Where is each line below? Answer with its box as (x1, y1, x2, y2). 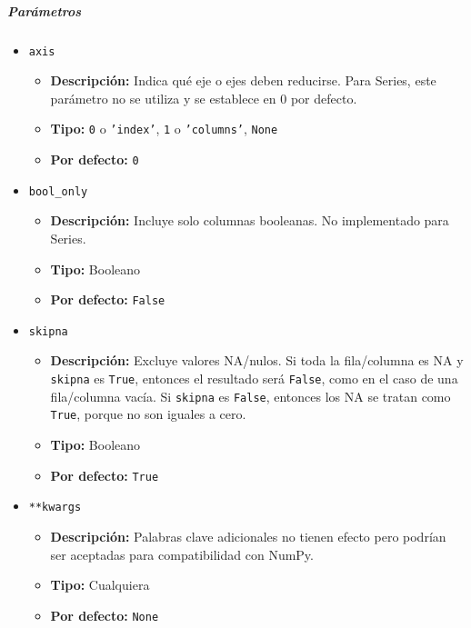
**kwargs (28, 501, 82, 514)
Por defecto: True (50, 465, 159, 484)
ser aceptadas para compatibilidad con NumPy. (50, 544, 314, 563)
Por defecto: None (50, 605, 159, 624)
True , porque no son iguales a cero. (50, 404, 246, 424)
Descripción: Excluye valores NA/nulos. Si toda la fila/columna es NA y (50, 351, 464, 370)
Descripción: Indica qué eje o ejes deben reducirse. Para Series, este (50, 71, 436, 90)
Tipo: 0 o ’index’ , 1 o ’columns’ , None (50, 119, 278, 138)
